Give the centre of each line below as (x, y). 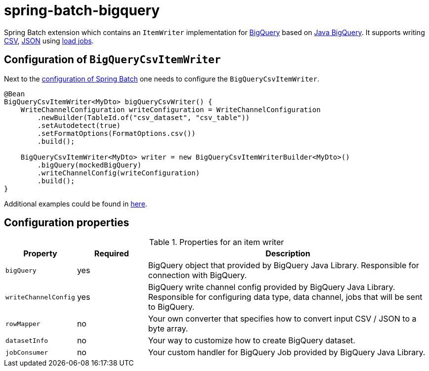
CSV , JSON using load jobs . (49, 41)
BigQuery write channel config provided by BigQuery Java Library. (272, 287)
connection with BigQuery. (197, 275)
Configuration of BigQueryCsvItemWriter (112, 60)
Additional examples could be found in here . (76, 204)
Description (288, 254)
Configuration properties (67, 223)
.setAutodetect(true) (79, 125)
